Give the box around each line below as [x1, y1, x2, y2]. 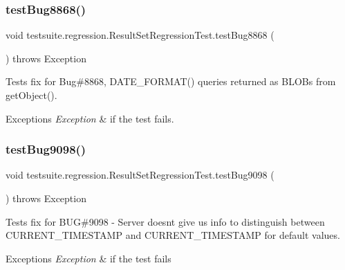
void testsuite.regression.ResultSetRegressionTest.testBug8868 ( [6, 28, 274, 42]
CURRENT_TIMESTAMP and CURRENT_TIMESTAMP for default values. [6, 228, 340, 242]
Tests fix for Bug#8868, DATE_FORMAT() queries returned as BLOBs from [6, 74, 336, 89]
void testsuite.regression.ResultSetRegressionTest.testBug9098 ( [6, 168, 274, 182]
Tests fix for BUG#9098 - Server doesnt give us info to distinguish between [6, 214, 325, 228]
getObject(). [6, 88, 57, 102]
